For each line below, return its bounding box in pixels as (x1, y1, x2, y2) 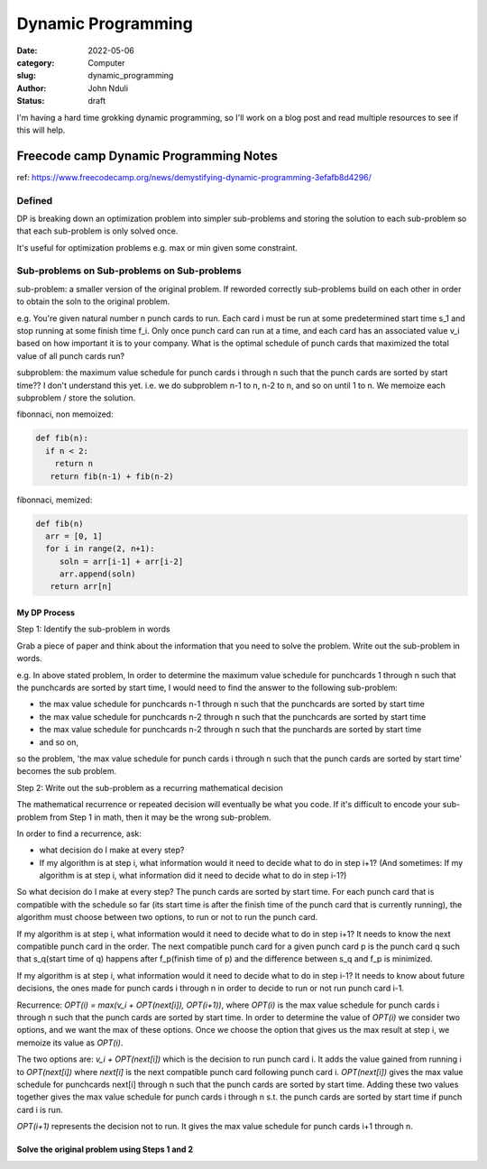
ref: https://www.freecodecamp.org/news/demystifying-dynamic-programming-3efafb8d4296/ (16, 171, 372, 182)
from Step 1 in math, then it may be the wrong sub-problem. (50, 812, 271, 823)
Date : (16, 45, 38, 56)
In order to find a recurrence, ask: (16, 828, 142, 839)
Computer (87, 57, 125, 68)
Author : (16, 82, 47, 94)
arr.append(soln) (59, 569, 136, 579)
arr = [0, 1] (45, 530, 103, 541)
